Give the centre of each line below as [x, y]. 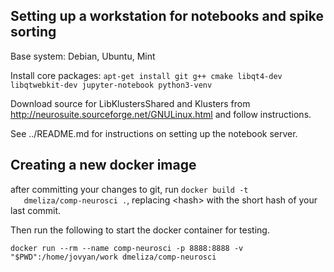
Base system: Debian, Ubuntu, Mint [83, 56]
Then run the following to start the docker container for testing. [140, 230]
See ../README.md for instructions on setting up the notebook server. [154, 133]
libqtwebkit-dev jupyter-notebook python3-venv [111, 85]
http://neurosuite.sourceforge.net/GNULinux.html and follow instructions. [161, 114]
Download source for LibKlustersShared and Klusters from [130, 103]
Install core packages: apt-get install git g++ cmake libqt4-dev [146, 75]
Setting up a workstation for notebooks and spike [167, 16]
